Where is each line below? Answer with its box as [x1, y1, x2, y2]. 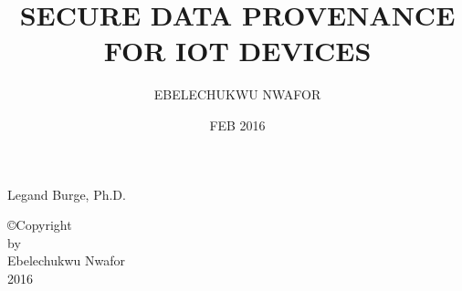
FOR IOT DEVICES [103, 32, 372, 69]
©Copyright [7, 215, 72, 234]
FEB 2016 [209, 115, 266, 134]
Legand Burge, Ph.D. [7, 184, 126, 203]
